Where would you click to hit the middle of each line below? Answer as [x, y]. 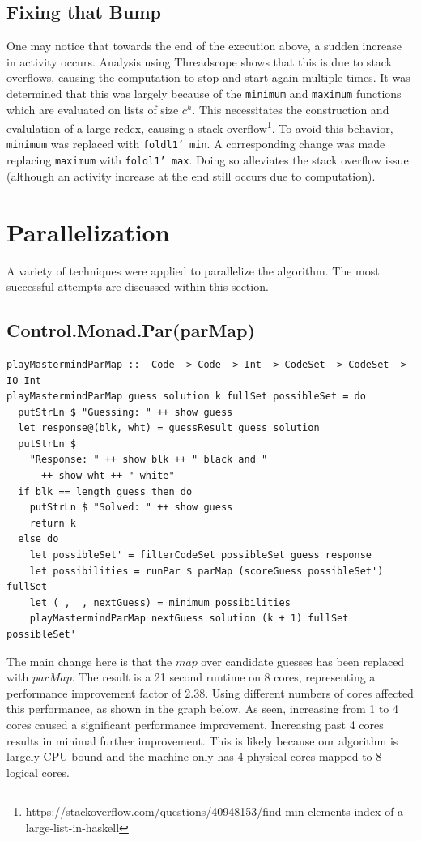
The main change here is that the [89, 661]
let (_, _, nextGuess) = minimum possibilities [160, 602]
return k [53, 523]
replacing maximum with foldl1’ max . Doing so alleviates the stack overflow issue [208, 160]
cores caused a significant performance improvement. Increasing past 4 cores [195, 724]
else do [38, 539]
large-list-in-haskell [72, 827]
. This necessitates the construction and [291, 109]
